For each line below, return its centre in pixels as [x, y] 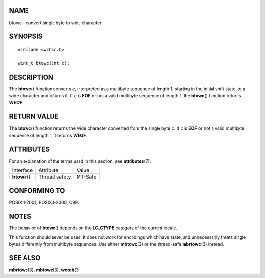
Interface [23, 170]
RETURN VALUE [34, 117]
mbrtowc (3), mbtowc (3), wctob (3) [45, 270]
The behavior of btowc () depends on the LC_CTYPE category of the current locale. [93, 228]
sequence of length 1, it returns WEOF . [48, 135]
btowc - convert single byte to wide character [55, 23]
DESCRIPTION [31, 77]
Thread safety [55, 177]
